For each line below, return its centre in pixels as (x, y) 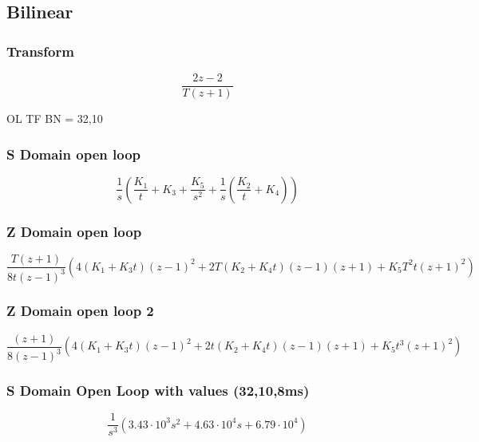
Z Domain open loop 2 (80, 311)
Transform (40, 51)
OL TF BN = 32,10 (55, 118)
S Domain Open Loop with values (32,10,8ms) (158, 391)
